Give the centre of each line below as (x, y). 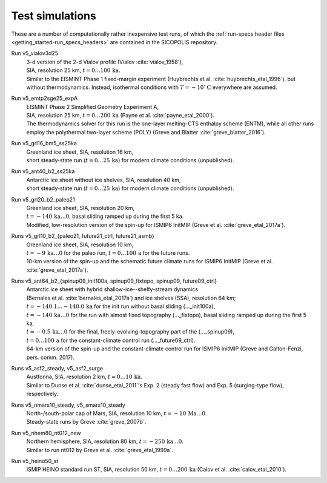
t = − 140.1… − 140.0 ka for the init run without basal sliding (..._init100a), (121, 306)
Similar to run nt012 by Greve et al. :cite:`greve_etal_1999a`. (100, 450)
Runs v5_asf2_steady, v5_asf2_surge (57, 368)
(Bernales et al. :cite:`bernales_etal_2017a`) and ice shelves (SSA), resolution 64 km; (131, 298)
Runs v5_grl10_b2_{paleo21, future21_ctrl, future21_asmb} (83, 236)
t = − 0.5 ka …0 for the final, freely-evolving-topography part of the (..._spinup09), (130, 332)
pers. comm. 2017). (51, 357)
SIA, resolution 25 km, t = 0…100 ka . (73, 70)
